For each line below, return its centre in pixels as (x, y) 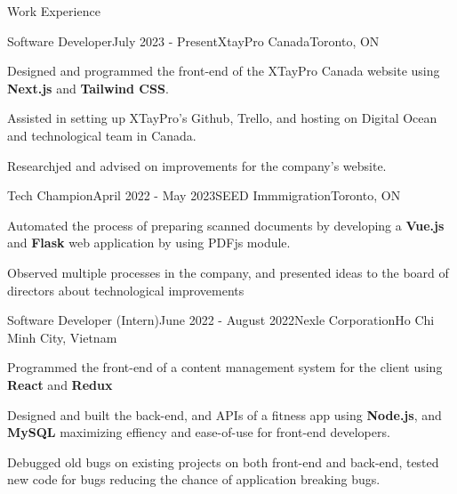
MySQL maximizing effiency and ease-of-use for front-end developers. (199, 432)
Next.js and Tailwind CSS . (88, 88)
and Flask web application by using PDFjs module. (149, 243)
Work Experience (54, 11)
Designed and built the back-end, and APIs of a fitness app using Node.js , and (224, 414)
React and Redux (60, 384)
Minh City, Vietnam (62, 337)
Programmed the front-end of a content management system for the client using (225, 367)
